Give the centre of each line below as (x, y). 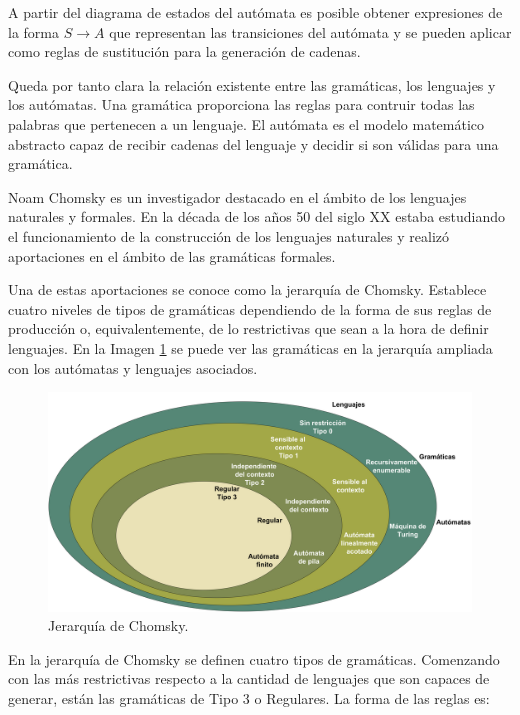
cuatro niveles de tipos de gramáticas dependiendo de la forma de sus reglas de (250, 308)
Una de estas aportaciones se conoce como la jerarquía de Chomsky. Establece (247, 289)
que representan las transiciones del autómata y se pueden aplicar (310, 31)
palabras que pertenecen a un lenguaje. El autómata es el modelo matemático (246, 123)
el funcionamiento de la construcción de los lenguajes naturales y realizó (229, 235)
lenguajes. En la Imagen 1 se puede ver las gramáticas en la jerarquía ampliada (250, 347)
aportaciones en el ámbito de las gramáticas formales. (172, 255)
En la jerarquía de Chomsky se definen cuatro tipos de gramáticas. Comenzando (254, 658)
